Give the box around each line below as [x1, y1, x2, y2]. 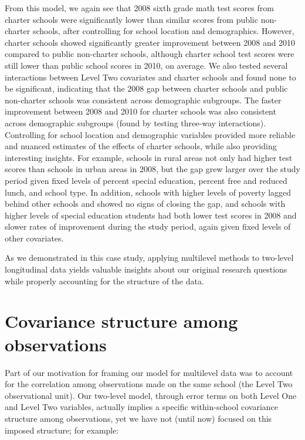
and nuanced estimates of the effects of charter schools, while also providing [5, 140, 277, 152]
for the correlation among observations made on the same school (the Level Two [5, 378, 293, 390]
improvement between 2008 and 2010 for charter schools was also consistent [5, 105, 276, 117]
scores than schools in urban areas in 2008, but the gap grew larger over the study [5, 163, 300, 175]
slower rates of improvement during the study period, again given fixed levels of [5, 220, 291, 233]
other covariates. [5, 231, 64, 244]
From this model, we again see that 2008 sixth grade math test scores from [5, 2, 274, 14]
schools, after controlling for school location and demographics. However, [32, 25, 294, 37]
